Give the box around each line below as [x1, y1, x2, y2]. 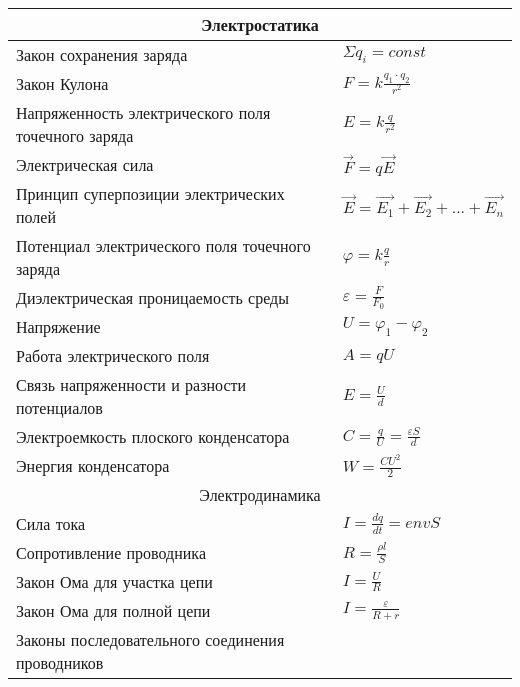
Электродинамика [199, 483, 321, 507]
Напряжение [16, 315, 101, 338]
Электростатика [201, 13, 319, 36]
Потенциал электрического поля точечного [16, 234, 311, 257]
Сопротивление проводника [16, 541, 207, 565]
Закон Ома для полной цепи [16, 599, 211, 623]
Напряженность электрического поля [16, 101, 271, 124]
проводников [16, 651, 104, 675]
